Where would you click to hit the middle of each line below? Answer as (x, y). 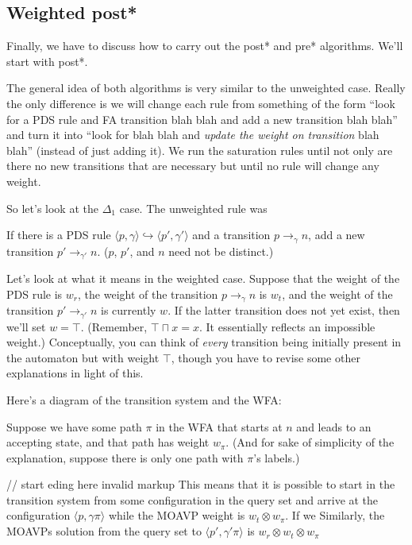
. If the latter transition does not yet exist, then (284, 310)
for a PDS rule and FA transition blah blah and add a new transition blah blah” (202, 119)
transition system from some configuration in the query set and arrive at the (193, 499)
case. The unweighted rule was (193, 208)
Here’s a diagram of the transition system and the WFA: (144, 399)
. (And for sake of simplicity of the (310, 442)
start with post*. (47, 61)
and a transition (231, 235)
